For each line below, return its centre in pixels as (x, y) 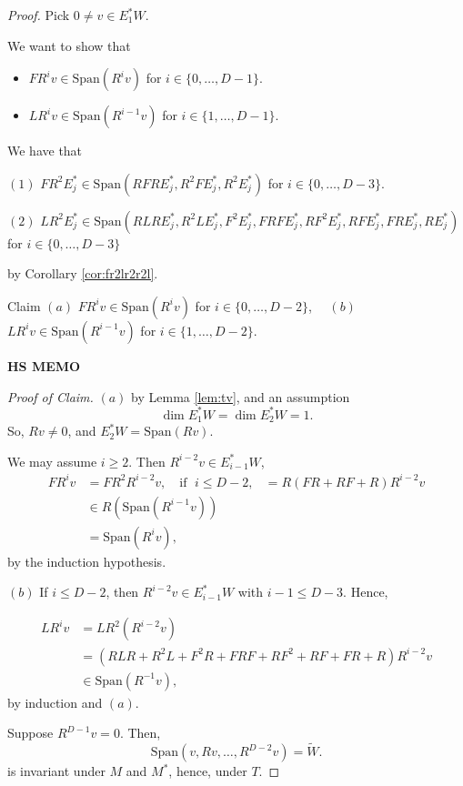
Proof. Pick (39, 15)
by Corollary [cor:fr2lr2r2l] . (83, 273)
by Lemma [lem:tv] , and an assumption (241, 396)
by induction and (55, 702)
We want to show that (69, 45)
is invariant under (56, 771)
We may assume (52, 461)
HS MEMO (44, 365)
